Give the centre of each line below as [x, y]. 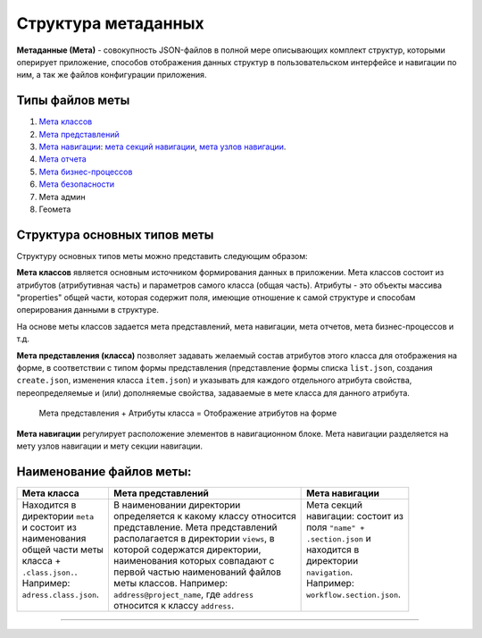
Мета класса [50, 493]
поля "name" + [336, 527]
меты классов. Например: [170, 583]
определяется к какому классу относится [204, 516]
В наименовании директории [177, 505]
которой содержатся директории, [187, 550]
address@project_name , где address [183, 594]
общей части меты [63, 550]
